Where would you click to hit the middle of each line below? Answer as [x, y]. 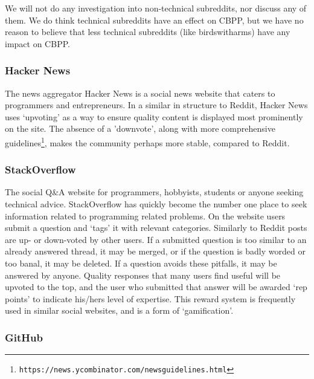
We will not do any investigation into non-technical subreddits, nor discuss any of [156, 8]
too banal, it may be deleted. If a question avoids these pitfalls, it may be [141, 263]
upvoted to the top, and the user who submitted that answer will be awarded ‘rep [156, 287]
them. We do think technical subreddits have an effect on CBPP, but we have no [154, 20]
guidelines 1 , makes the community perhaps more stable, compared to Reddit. [147, 141]
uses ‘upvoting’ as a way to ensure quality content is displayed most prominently [154, 116]
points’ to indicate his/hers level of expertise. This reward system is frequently [150, 298]
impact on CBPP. [37, 43]
